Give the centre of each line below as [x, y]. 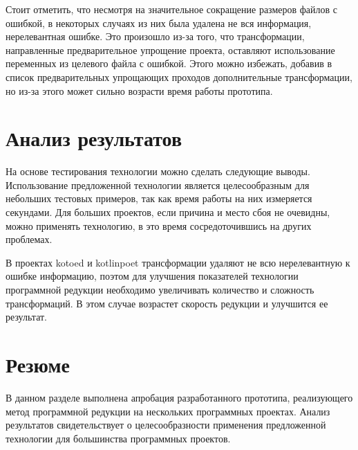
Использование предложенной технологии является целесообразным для [158, 184]
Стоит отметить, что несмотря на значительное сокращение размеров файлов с [172, 9]
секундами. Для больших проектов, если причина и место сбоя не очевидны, [168, 212]
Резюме [38, 364]
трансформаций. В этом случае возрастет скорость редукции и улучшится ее [167, 303]
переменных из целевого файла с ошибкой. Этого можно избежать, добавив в [169, 63]
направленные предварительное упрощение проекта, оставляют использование [170, 49]
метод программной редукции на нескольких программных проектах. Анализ [168, 411]
